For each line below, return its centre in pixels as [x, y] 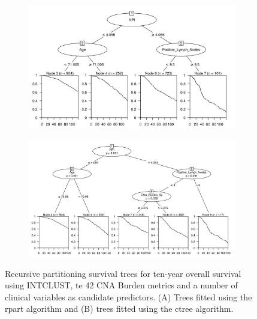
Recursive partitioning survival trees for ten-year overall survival [123, 273]
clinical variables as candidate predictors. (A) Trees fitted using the [128, 296]
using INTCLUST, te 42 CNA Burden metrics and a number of [121, 285]
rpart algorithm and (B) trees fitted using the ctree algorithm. [119, 308]
